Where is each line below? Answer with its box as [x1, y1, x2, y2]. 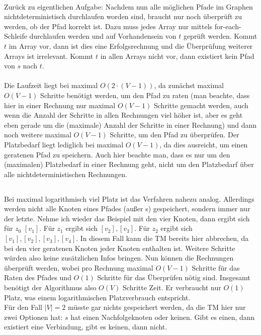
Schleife [4, 31, 27, 41]
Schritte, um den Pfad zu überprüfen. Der [110, 129, 239, 140]
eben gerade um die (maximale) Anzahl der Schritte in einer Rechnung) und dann [4, 119, 257, 130]
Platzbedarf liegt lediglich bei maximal [4, 139, 124, 149]
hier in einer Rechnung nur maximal [4, 100, 116, 110]
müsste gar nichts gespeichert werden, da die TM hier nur [67, 302, 246, 312]
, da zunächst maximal [154, 80, 224, 91]
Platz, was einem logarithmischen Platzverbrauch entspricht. [4, 292, 191, 302]
